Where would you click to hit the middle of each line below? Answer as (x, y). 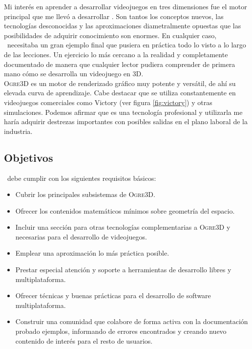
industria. (18, 131)
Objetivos (29, 157)
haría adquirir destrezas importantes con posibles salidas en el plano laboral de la (126, 121)
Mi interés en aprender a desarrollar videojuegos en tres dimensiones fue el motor (126, 6)
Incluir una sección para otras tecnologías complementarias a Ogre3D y (123, 227)
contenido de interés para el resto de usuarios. (84, 340)
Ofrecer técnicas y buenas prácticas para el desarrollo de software (113, 295)
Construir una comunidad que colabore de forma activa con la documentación (132, 321)
